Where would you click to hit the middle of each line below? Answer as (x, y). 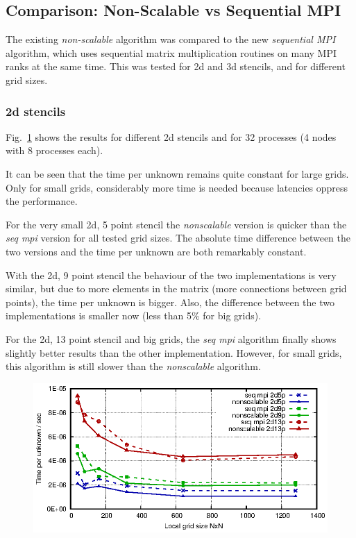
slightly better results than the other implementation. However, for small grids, (174, 352)
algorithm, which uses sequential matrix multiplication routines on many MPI (171, 52)
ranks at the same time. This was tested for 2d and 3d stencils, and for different (176, 66)
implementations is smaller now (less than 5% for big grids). (134, 316)
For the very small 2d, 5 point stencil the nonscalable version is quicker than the (176, 224)
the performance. (42, 201)
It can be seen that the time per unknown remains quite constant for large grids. (177, 173)
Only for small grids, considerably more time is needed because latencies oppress (177, 187)
